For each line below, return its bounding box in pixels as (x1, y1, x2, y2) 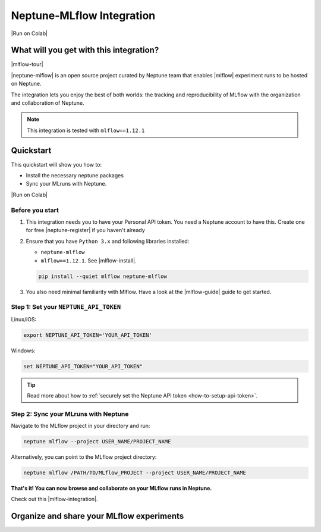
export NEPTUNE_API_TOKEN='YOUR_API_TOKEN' (23, 331, 153, 339)
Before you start (11, 206, 59, 214)
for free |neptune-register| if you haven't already (26, 227, 145, 234)
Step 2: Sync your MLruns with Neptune (11, 409, 129, 418)
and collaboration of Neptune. (11, 99, 84, 107)
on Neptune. (11, 80, 42, 87)
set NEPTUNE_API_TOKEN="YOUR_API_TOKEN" (23, 363, 143, 370)
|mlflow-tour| (11, 61, 44, 68)
